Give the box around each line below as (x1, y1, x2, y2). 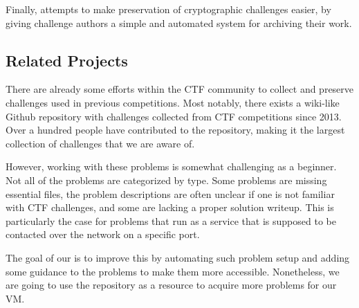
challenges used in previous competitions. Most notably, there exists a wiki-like (6, 95, 340, 109)
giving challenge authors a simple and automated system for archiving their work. (6, 15, 352, 30)
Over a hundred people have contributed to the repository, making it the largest (6, 123, 345, 137)
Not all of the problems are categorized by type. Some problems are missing (6, 172, 327, 187)
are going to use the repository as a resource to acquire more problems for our (6, 278, 337, 292)
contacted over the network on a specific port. (6, 227, 200, 242)
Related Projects (6, 49, 128, 71)
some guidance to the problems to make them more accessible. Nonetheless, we (6, 264, 340, 278)
